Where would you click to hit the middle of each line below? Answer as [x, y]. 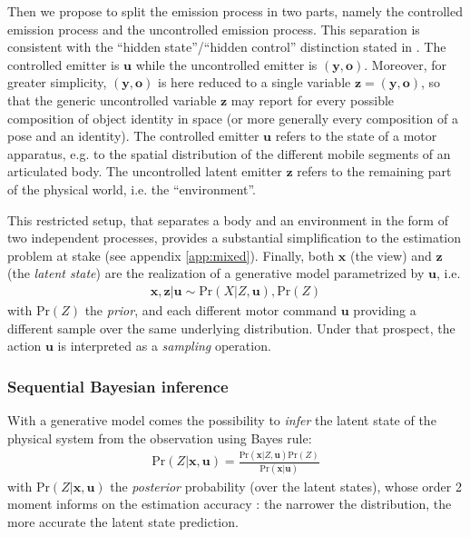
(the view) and [391, 255]
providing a [385, 309]
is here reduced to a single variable [255, 82]
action [24, 346]
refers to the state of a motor [356, 136]
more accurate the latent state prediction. [123, 521]
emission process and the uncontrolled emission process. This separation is [214, 29]
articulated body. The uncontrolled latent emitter [145, 171]
